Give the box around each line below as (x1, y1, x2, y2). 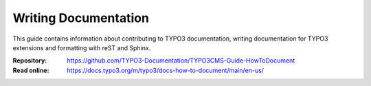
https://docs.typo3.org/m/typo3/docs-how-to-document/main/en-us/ (67, 66, 265, 74)
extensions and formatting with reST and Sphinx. (12, 43, 151, 52)
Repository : (12, 56, 47, 65)
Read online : (12, 66, 49, 74)
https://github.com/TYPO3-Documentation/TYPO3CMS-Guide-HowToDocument (67, 56, 295, 65)
